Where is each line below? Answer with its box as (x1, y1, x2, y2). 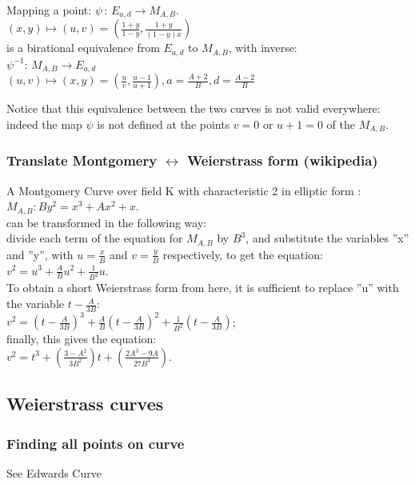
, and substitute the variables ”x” (245, 230, 409, 246)
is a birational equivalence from (6, 39, 160, 56)
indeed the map (6, 115, 82, 132)
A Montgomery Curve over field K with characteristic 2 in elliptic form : (6, 182, 361, 198)
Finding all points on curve (6, 433, 185, 453)
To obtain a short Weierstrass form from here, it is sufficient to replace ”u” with (6, 279, 399, 296)
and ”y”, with (6, 246, 74, 262)
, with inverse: (228, 39, 297, 56)
